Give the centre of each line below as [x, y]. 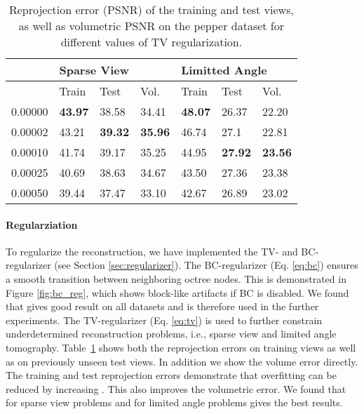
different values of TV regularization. [151, 42]
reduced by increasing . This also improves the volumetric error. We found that [176, 388]
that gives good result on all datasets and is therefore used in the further [162, 306]
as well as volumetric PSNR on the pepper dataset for [151, 26]
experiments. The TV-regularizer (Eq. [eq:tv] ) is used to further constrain [164, 320]
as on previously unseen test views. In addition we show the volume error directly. [182, 361]
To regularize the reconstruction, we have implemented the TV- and [152, 251]
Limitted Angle [224, 70]
